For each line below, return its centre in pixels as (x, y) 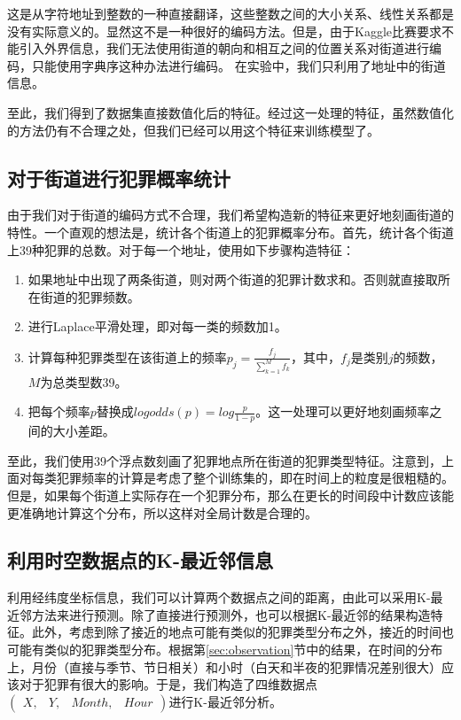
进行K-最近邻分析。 (225, 701)
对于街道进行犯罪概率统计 (119, 178)
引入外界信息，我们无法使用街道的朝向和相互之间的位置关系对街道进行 (224, 48)
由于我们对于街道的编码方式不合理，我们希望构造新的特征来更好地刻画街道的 (230, 215)
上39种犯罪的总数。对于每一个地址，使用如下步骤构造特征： (181, 249)
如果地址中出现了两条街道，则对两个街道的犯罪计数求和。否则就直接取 (233, 279)
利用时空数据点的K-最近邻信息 (140, 560)
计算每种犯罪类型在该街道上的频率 (127, 356)
